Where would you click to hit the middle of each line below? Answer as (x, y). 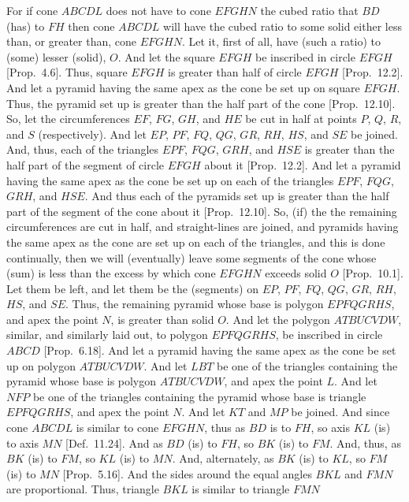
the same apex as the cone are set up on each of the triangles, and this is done (196, 242)
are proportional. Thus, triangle (83, 489)
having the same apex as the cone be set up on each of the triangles (170, 180)
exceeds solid (296, 273)
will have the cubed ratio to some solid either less (283, 26)
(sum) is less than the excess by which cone (111, 273)
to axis (22, 443)
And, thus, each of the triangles (83, 149)
